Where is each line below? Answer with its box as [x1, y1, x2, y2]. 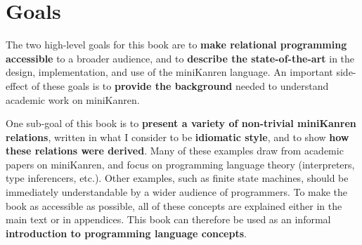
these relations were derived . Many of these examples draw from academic [6, 143, 344, 158]
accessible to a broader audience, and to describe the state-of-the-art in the [6, 51, 355, 65]
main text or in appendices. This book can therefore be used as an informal [6, 212, 331, 227]
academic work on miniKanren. [6, 92, 140, 107]
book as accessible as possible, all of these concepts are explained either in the [6, 198, 342, 213]
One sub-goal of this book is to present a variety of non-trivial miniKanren [6, 116, 356, 131]
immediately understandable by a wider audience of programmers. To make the [6, 185, 348, 199]
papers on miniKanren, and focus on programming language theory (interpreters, [6, 157, 355, 171]
